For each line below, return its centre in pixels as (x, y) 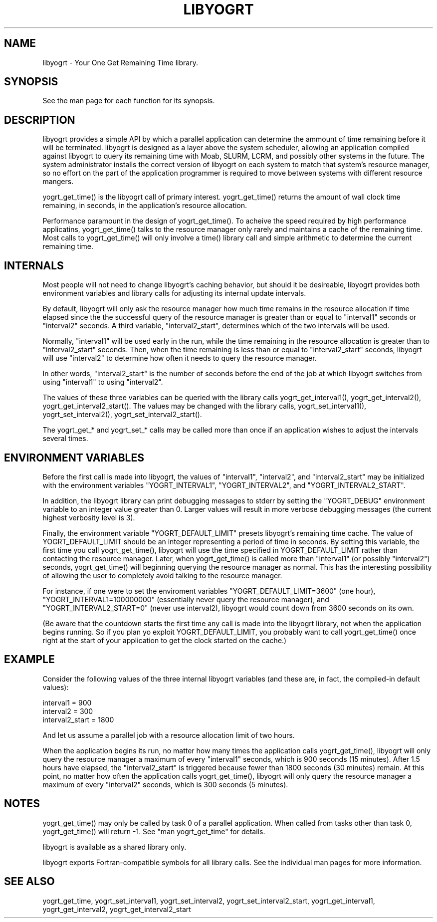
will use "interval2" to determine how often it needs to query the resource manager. (180, 358)
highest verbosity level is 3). (89, 517)
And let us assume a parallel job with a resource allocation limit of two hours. (169, 735)
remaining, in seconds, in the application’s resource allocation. (145, 206)
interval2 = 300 (68, 711)
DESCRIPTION (40, 120)
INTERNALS (34, 265)
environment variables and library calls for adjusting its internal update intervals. (174, 293)
